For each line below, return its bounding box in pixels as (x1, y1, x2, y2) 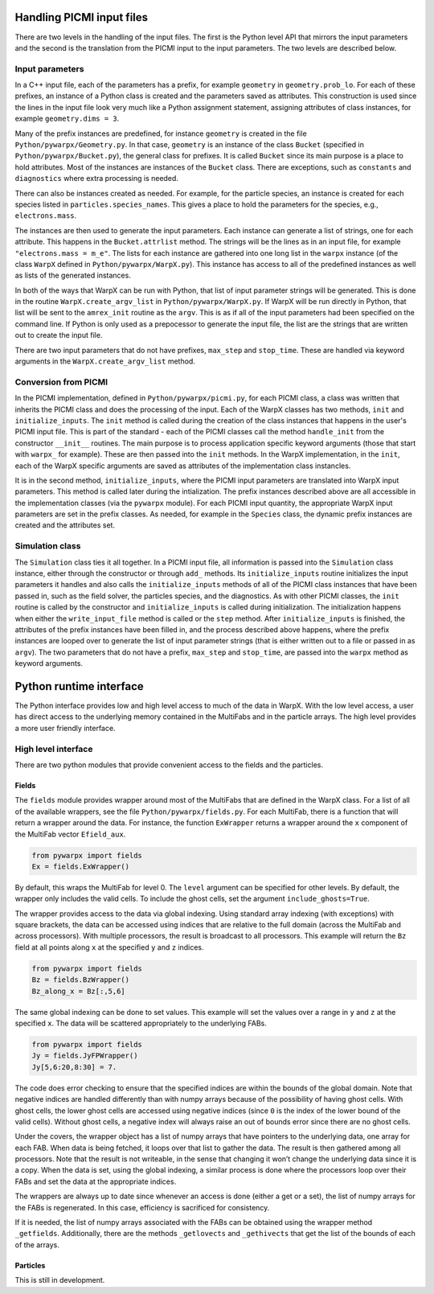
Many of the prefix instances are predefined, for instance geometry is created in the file (14, 129, 307, 138)
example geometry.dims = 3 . (14, 113, 120, 124)
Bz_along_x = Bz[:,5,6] (31, 986, 126, 996)
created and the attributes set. (14, 520, 116, 530)
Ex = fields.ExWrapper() (31, 861, 130, 871)
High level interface (14, 743, 93, 754)
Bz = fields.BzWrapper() (31, 976, 130, 984)
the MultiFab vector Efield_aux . (14, 829, 126, 839)
